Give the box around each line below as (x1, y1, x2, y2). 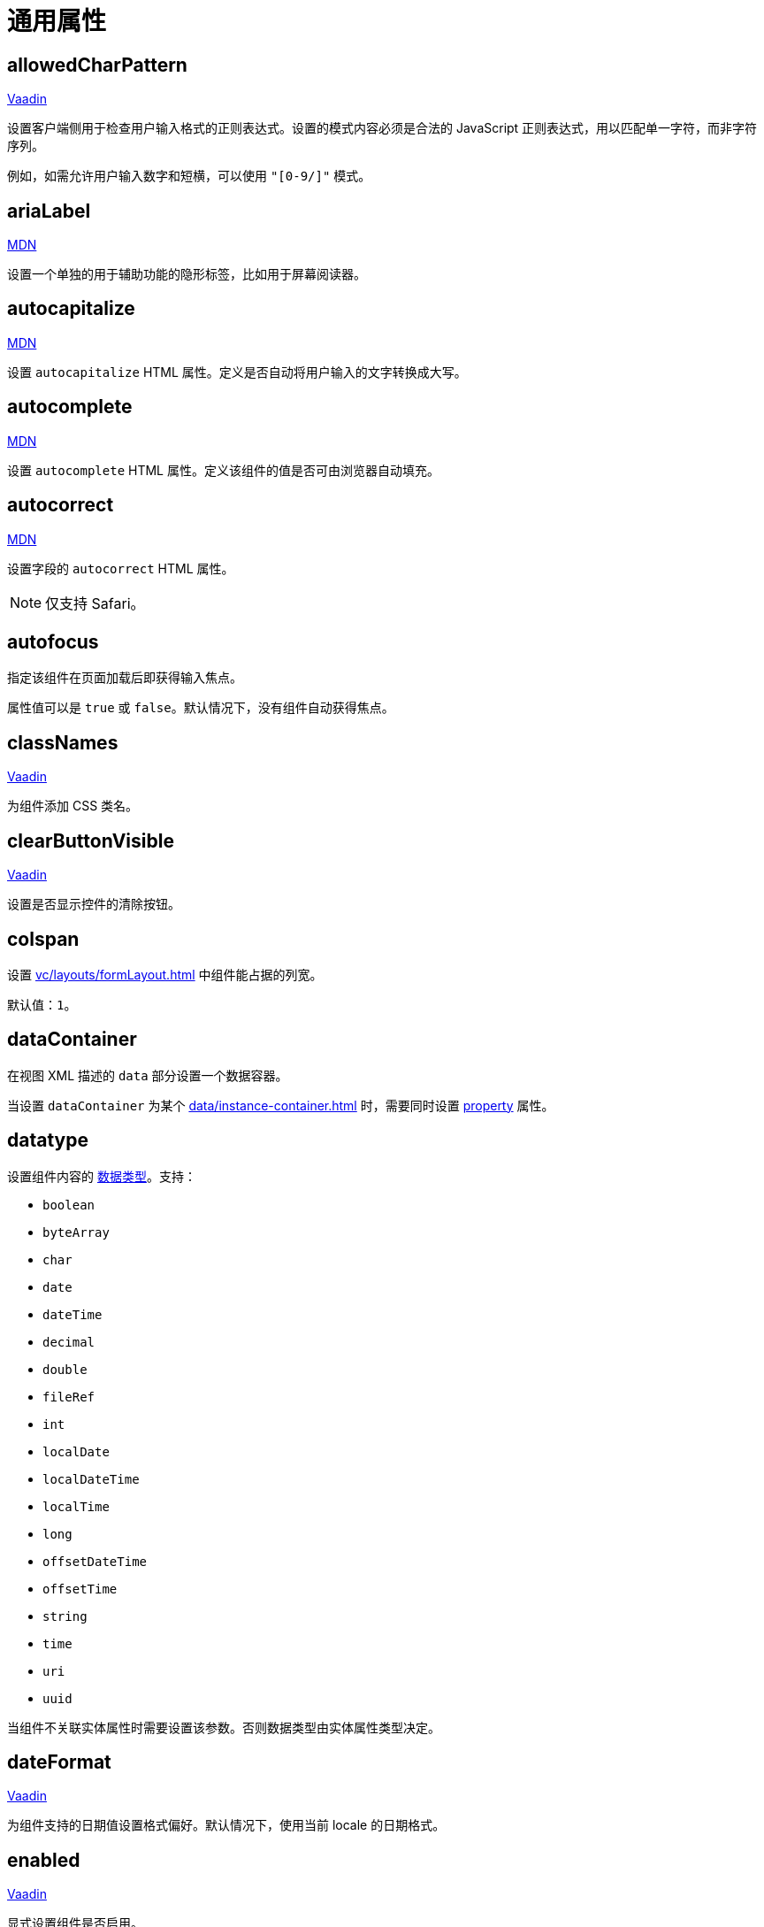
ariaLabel (7, 199, 91, 222)
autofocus (7, 630, 99, 653)
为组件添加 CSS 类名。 (7, 798, 139, 814)
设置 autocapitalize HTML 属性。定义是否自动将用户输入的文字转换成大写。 (7, 364, 467, 380)
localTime (42, 1499, 110, 1514)
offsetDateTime (42, 1554, 148, 1569)
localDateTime (42, 1471, 140, 1486)
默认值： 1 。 (7, 996, 77, 1012)
